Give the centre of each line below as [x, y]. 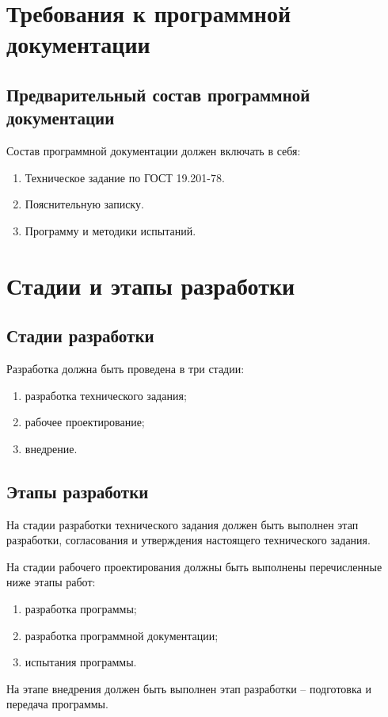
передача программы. [57, 704]
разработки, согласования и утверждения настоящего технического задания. [188, 540]
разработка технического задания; [106, 395]
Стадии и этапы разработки [151, 285]
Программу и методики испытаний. [110, 230]
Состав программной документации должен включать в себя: [154, 151]
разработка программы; [81, 609]
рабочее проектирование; [85, 422]
